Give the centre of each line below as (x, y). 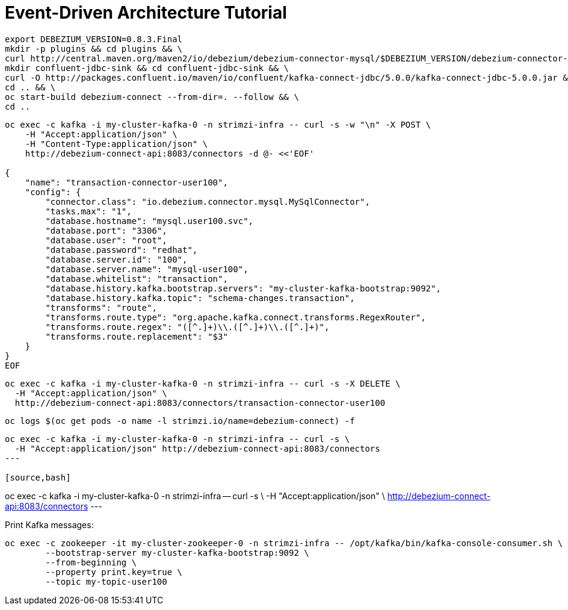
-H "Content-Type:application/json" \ (116, 144)
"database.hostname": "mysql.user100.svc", (150, 221)
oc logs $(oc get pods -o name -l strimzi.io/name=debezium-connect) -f (180, 421)
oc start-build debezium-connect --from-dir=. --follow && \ (152, 97)
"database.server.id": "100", (116, 259)
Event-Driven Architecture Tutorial (146, 13)
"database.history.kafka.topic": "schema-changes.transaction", (200, 298)
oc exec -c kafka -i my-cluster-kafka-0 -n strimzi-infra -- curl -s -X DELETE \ (203, 383)
